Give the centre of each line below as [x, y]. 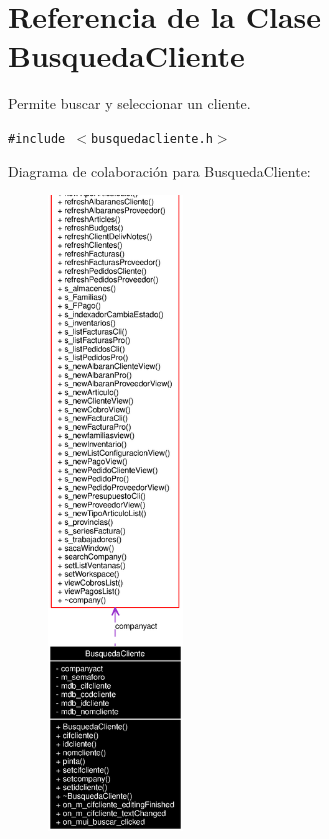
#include [37, 138]
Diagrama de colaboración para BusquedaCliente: [159, 170]
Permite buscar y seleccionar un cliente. [129, 103]
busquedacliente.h [152, 138]
